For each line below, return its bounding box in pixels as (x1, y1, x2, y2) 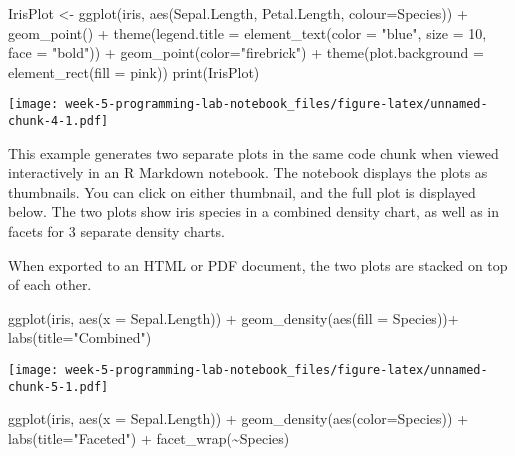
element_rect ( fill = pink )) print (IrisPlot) (8, 61, 260, 82)
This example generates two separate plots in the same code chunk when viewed (8, 142, 499, 163)
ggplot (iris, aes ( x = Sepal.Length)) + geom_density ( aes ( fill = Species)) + (8, 307, 459, 328)
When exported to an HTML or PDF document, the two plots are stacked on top (8, 254, 508, 275)
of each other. (8, 274, 92, 295)
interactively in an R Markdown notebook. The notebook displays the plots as (8, 162, 488, 183)
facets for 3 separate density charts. (8, 221, 226, 242)
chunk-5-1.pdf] (8, 379, 109, 394)
